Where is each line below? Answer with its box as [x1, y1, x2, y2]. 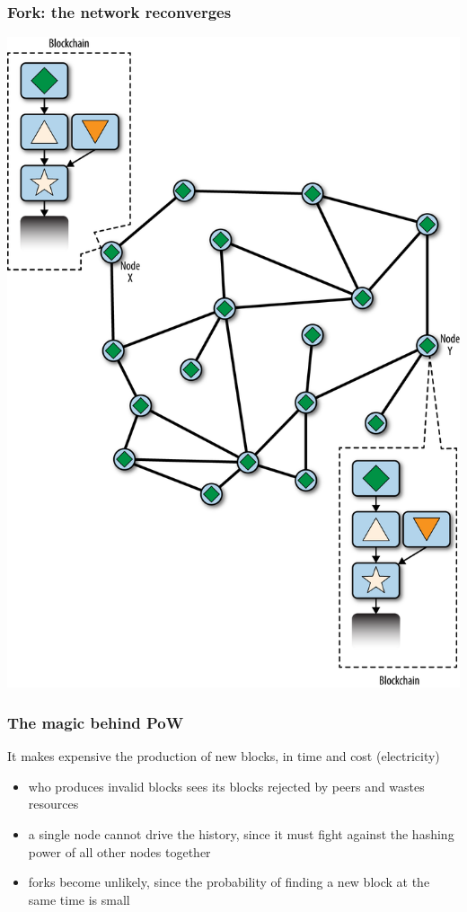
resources [28, 794, 79, 813]
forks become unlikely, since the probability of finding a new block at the [28, 872, 430, 891]
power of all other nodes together [28, 842, 211, 861]
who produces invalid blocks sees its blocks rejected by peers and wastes [28, 776, 425, 795]
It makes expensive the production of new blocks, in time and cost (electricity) [7, 747, 440, 766]
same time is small [28, 890, 130, 908]
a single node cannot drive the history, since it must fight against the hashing [28, 824, 454, 843]
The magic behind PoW [7, 711, 184, 733]
